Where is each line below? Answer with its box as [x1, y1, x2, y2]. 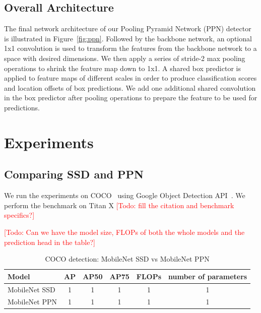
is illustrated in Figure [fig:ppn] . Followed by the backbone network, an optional [4, 33, 252, 43]
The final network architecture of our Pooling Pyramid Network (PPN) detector [4, 23, 251, 34]
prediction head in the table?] [4, 236, 95, 247]
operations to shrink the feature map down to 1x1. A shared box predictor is [4, 62, 241, 73]
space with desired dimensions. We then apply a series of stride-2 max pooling [4, 52, 245, 63]
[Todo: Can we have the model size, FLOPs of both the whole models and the [4, 226, 245, 237]
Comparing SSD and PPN [4, 166, 144, 182]
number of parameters [168, 271, 247, 281]
